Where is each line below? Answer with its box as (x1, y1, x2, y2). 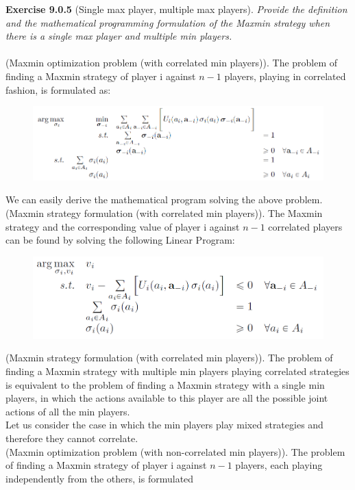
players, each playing (235, 458, 323, 472)
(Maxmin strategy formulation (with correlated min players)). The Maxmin (5, 206, 323, 220)
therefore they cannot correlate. (5, 430, 138, 445)
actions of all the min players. (5, 404, 130, 418)
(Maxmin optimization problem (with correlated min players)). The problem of (5, 55, 338, 70)
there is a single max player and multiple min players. (5, 29, 232, 43)
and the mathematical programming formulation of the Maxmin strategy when (5, 15, 330, 29)
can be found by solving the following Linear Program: (5, 233, 235, 247)
